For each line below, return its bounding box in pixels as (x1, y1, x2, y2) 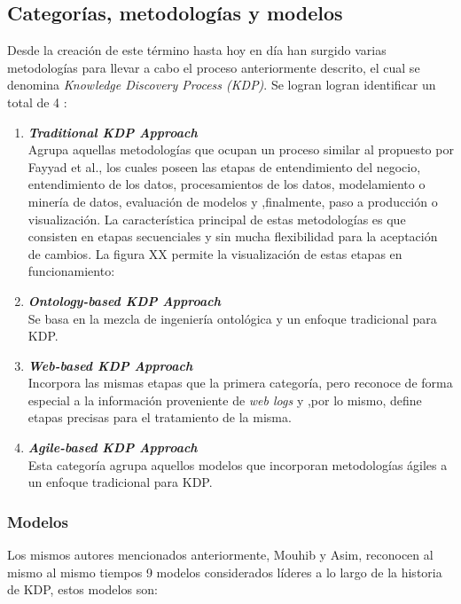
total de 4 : (7, 92, 67, 111)
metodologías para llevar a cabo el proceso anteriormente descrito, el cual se (7, 58, 420, 76)
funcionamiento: (27, 262, 115, 280)
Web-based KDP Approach (27, 356, 193, 374)
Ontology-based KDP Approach (27, 291, 221, 310)
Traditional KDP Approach (27, 122, 198, 141)
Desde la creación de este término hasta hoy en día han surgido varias (7, 41, 387, 59)
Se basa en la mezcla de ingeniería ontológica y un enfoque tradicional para (27, 309, 437, 327)
